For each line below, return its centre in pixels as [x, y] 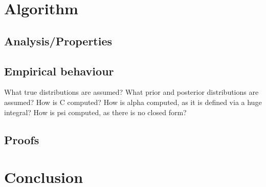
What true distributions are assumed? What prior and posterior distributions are [131, 92]
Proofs [22, 139]
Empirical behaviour [59, 71]
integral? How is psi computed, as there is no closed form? [95, 112]
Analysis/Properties [58, 41]
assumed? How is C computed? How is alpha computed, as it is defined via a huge [133, 102]
